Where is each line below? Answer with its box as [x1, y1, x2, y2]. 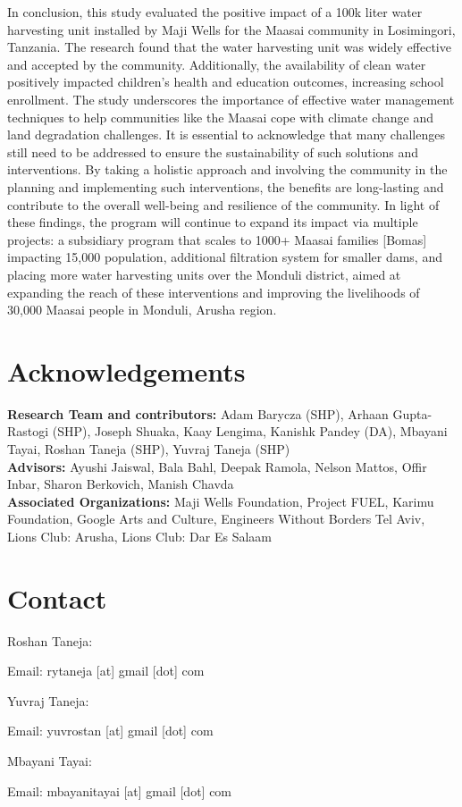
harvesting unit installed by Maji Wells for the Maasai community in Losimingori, [7, 20, 456, 38]
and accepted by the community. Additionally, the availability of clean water [7, 55, 426, 73]
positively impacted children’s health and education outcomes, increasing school [7, 72, 444, 91]
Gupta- [392, 404, 433, 423]
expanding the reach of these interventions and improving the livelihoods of [7, 282, 420, 301]
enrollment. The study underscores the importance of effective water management [7, 89, 455, 108]
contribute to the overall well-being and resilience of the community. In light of [7, 195, 440, 214]
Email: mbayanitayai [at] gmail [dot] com [7, 781, 232, 800]
